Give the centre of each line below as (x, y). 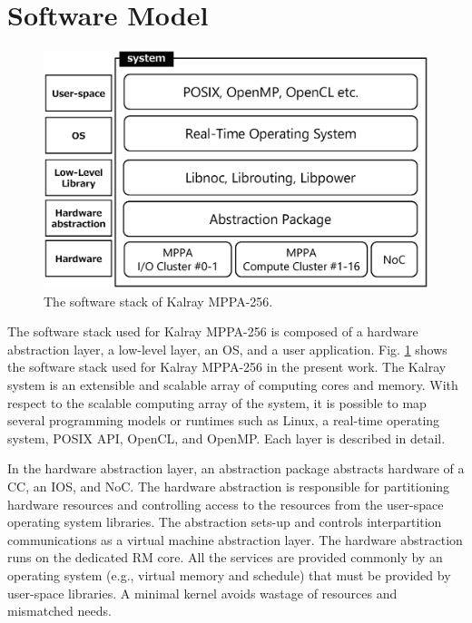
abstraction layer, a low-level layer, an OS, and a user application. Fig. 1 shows (227, 349)
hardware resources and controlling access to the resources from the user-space (226, 504)
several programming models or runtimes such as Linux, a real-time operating (224, 420)
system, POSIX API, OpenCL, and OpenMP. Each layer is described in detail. (226, 438)
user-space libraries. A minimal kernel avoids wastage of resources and (202, 593)
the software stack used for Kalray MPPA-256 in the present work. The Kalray (227, 367)
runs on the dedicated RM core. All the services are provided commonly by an (225, 557)
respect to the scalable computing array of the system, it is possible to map (217, 402)
